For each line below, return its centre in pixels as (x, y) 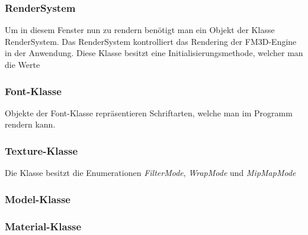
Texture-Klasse (41, 150)
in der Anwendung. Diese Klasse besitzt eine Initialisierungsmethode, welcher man (154, 53)
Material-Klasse (43, 226)
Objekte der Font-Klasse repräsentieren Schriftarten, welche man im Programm (149, 112)
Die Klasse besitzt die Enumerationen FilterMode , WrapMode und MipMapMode (150, 173)
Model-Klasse (38, 199)
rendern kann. (30, 124)
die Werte (23, 64)
